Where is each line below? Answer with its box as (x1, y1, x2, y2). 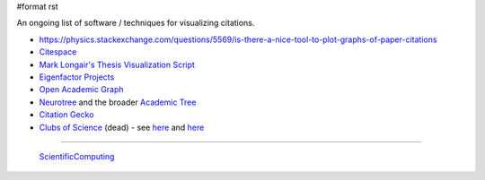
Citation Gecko (39, 109, 94, 120)
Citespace (39, 47, 77, 57)
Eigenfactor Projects (39, 72, 115, 82)
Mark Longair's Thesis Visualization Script (39, 59, 195, 70)
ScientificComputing (39, 150, 115, 161)
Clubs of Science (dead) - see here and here (39, 122, 205, 133)
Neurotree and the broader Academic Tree (39, 97, 197, 107)
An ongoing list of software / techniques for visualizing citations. (16, 18, 255, 29)
